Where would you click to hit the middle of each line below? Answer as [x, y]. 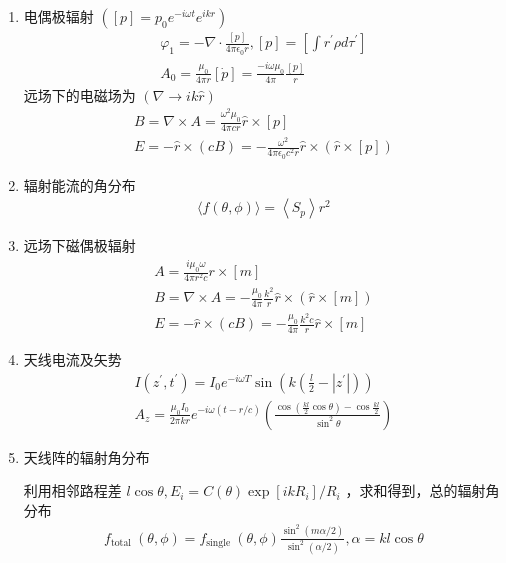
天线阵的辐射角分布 [86, 456]
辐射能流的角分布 [79, 184]
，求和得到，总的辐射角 [422, 490]
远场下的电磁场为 [79, 94]
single [218, 543]
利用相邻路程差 [72, 490]
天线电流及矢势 [72, 359]
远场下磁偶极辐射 [79, 245]
